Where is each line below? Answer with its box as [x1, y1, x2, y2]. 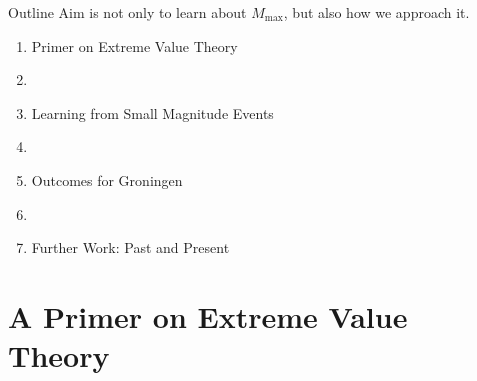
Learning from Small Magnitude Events [31, 102, 274, 123]
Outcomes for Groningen [31, 169, 183, 190]
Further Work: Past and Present [31, 237, 230, 258]
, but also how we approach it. [283, 2, 470, 22]
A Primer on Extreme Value [8, 295, 408, 336]
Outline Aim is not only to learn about [8, 2, 247, 22]
